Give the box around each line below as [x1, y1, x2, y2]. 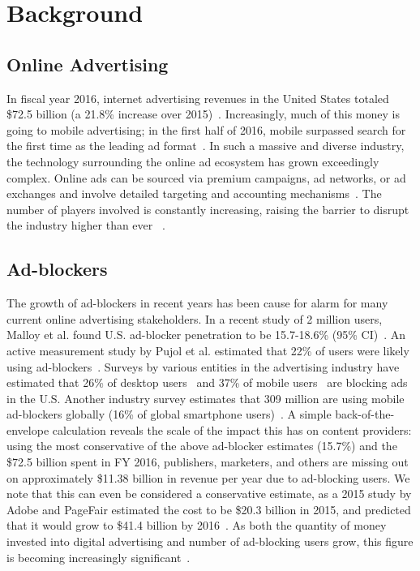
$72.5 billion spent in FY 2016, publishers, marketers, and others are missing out [6, 453, 409, 470]
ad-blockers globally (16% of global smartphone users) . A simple [6, 406, 332, 423]
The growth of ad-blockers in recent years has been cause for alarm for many [6, 294, 388, 311]
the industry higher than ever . [6, 217, 165, 234]
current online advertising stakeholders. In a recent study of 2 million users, [6, 310, 383, 327]
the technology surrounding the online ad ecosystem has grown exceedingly [6, 152, 379, 170]
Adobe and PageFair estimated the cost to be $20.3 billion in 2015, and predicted [6, 500, 411, 517]
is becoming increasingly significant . [6, 548, 191, 565]
